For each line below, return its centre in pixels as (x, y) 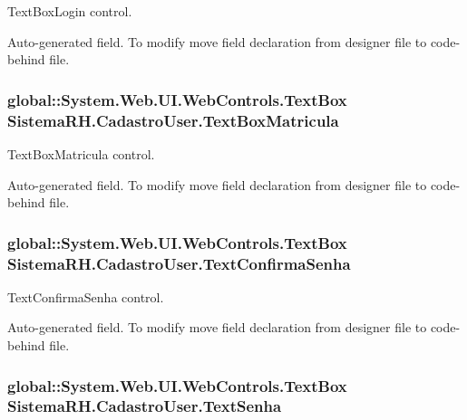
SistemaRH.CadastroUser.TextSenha (145, 406)
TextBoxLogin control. (70, 11)
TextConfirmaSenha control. (86, 296)
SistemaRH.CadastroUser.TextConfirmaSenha (179, 263)
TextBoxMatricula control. (81, 153)
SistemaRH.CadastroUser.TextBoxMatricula (173, 120)
